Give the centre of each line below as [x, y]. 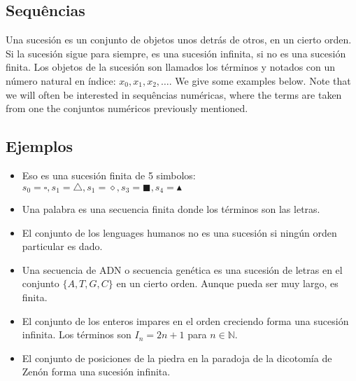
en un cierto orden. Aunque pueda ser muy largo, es [227, 283]
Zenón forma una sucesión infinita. [96, 372]
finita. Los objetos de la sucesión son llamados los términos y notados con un [171, 67]
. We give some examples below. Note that [260, 80]
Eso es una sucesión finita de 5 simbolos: [109, 175]
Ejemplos [40, 146]
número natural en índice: [61, 80]
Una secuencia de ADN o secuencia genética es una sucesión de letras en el [182, 269]
